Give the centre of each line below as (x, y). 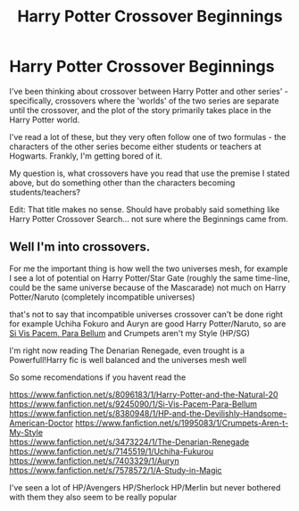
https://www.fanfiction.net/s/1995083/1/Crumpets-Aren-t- (182, 423)
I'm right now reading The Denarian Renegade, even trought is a (127, 350)
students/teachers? (45, 192)
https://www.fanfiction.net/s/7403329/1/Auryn (95, 460)
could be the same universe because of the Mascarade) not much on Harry (148, 287)
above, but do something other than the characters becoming (122, 182)
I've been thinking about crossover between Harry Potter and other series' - (149, 91)
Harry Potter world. (45, 120)
